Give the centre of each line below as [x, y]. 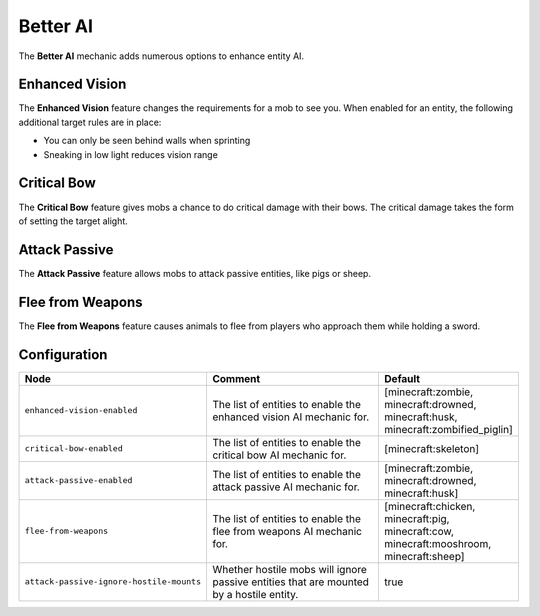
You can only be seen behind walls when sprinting [147, 141]
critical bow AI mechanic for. [279, 455]
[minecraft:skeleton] [432, 448]
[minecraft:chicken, [430, 506]
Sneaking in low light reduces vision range [131, 154]
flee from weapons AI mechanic [287, 531]
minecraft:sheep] [424, 556]
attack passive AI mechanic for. [285, 487]
